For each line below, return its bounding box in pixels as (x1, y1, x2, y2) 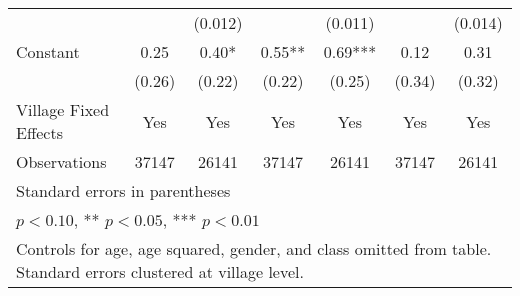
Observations (16, 150, 107, 173)
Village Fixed (16, 98, 110, 121)
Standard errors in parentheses (16, 179, 231, 202)
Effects (16, 121, 63, 144)
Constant (16, 40, 80, 63)
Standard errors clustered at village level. (16, 260, 304, 283)
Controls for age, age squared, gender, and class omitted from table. (16, 237, 492, 260)
